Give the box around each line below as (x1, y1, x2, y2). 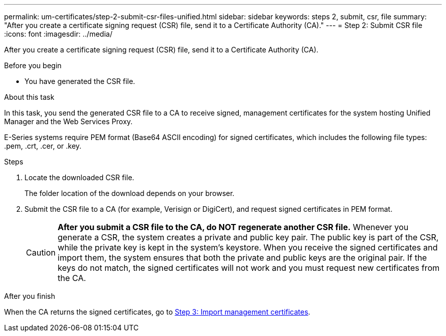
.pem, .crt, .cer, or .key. (4, 142, 81, 150)
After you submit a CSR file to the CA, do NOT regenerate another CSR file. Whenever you (58, 222, 409, 232)
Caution (26, 247, 56, 258)
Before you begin (4, 61, 62, 70)
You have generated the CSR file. (24, 77, 135, 86)
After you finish (4, 292, 55, 300)
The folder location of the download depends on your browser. (24, 189, 235, 198)
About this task (4, 93, 54, 101)
